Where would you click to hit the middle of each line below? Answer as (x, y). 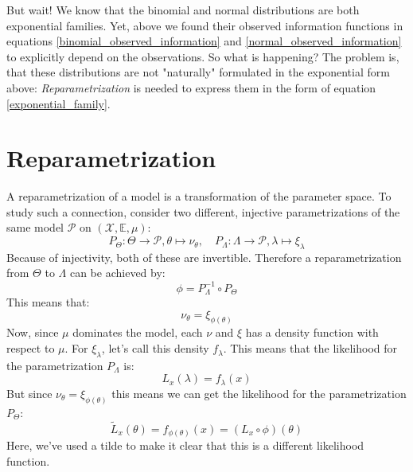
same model (35, 227)
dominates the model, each (138, 332)
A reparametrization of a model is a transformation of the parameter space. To (199, 196)
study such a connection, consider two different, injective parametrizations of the (203, 211)
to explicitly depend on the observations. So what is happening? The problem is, (203, 56)
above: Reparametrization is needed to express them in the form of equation (191, 87)
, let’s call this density (155, 348)
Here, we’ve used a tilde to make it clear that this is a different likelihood (185, 445)
